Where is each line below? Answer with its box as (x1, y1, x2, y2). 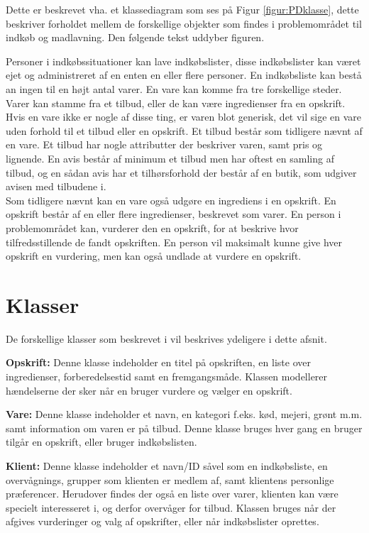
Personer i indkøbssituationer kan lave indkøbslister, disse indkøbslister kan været (6, 53, 361, 68)
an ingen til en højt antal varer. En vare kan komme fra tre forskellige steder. (6, 81, 342, 96)
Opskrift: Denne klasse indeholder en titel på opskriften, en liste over (6, 355, 311, 370)
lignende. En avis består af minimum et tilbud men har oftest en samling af (6, 150, 334, 165)
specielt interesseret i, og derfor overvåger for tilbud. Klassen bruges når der (6, 500, 336, 515)
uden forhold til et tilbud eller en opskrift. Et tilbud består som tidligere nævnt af (6, 123, 363, 138)
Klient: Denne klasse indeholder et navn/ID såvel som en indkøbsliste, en (6, 458, 328, 473)
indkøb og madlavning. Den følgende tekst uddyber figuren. (6, 30, 265, 45)
